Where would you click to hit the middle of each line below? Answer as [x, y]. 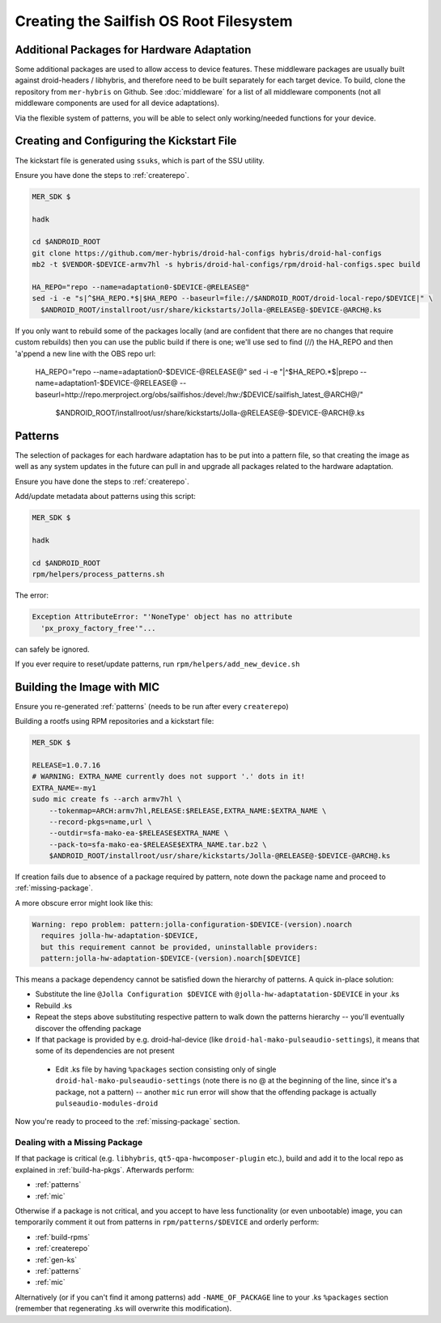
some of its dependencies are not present [105, 1050]
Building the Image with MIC [87, 687]
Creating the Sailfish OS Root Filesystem [154, 21]
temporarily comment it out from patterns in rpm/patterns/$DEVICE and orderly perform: [167, 1222]
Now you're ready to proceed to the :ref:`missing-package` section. [127, 1122]
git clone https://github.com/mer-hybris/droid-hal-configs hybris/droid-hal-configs [207, 253]
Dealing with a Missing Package [79, 1143]
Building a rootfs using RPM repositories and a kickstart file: [114, 721]
